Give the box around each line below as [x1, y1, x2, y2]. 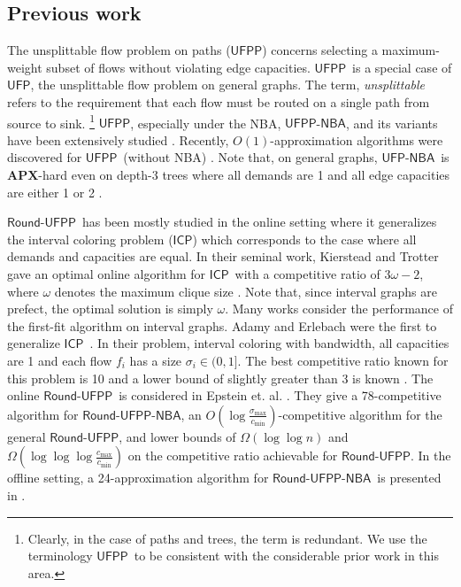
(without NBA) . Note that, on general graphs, [123, 148, 378, 166]
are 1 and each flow [7, 351, 112, 369]
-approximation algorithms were [270, 130, 443, 149]
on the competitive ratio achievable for [127, 446, 338, 465]
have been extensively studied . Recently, [7, 130, 229, 149]
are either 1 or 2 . [7, 182, 103, 201]
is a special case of [352, 58, 452, 76]
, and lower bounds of [119, 427, 236, 445]
